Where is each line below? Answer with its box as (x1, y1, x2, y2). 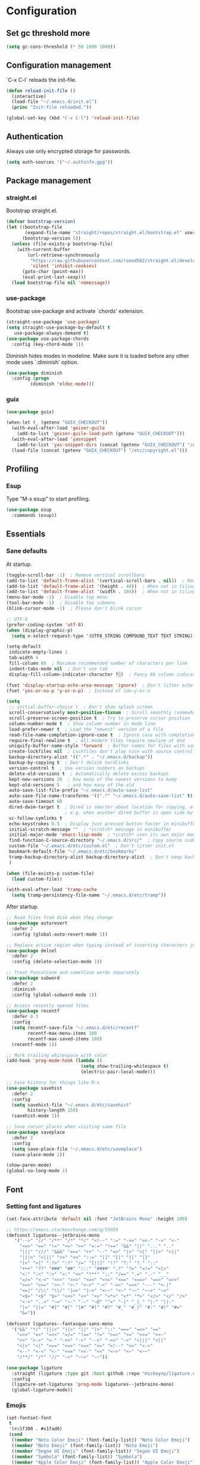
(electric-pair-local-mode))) (80, 1069, 156, 1075)
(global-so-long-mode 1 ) (6, 1168, 68, 1174)
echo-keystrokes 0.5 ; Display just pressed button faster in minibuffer (8, 820, 198, 827)
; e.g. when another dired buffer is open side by (64, 810, 193, 816)
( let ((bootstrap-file (6, 224, 62, 231)
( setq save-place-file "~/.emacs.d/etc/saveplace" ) (11, 1146, 143, 1152)
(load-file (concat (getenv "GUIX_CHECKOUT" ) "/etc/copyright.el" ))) (11, 447, 187, 453)
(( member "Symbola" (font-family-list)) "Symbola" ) (11, 1454, 143, 1460)
